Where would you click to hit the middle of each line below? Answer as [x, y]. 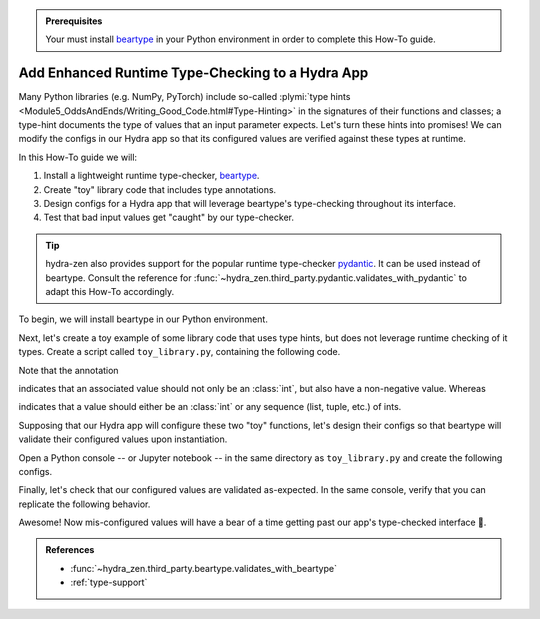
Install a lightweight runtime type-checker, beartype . [151, 176]
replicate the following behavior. [84, 504]
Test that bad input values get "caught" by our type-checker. [169, 217]
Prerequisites [74, 21]
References [70, 550]
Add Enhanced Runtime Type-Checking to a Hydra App [193, 73]
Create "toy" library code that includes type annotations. [160, 189]
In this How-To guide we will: [78, 157]
